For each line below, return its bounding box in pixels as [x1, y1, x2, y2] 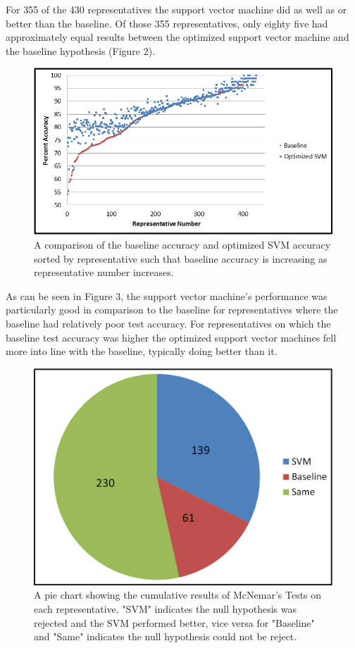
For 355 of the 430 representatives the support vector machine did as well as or [6, 2, 347, 16]
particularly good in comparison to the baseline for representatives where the [6, 302, 338, 317]
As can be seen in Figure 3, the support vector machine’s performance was [6, 288, 328, 303]
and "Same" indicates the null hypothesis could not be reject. [34, 629, 297, 644]
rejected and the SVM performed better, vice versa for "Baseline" [34, 615, 315, 630]
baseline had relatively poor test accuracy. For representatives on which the [6, 316, 331, 330]
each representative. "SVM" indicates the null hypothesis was [34, 602, 297, 616]
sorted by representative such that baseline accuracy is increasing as [34, 251, 328, 266]
